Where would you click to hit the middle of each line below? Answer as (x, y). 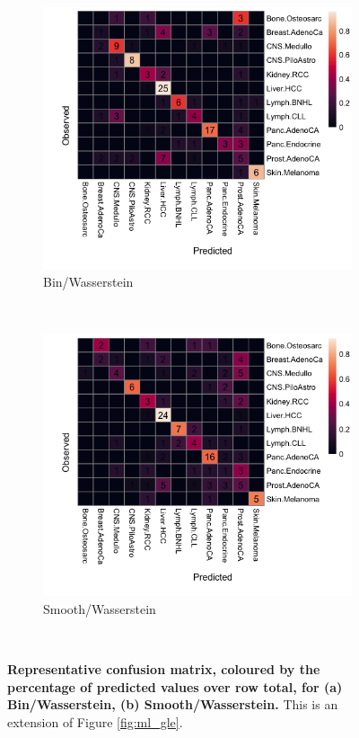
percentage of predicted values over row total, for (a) (175, 686)
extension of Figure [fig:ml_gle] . (95, 721)
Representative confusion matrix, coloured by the (164, 669)
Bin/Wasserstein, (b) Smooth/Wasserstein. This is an (173, 704)
